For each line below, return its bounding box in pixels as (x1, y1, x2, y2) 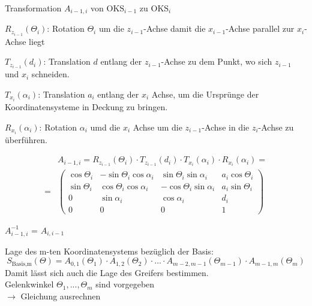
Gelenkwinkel (5, 278, 54, 290)
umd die (90, 120, 121, 133)
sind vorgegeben (95, 278, 155, 290)
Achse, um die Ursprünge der (151, 87, 259, 100)
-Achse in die (202, 120, 250, 133)
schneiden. (31, 68, 70, 80)
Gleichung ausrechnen (20, 289, 101, 302)
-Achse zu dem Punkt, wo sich (161, 55, 272, 68)
